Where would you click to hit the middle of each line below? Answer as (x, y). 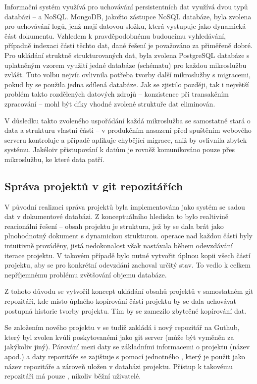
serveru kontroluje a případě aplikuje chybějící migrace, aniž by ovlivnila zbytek (126, 139)
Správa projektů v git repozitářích (94, 186)
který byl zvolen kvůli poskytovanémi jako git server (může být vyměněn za (119, 337)
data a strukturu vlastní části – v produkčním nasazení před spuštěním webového (128, 130)
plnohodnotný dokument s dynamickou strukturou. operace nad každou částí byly (128, 236)
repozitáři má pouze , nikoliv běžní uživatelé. (73, 376)
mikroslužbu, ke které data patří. (54, 159)
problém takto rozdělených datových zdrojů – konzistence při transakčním (117, 94)
